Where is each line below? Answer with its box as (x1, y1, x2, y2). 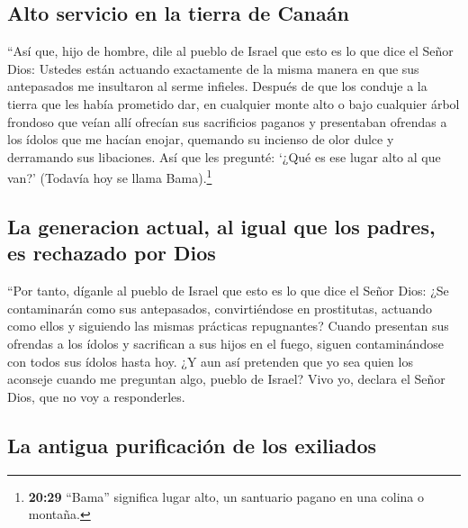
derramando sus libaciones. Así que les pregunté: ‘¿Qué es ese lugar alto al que (7, 147, 441, 166)
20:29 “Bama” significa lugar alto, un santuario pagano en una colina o (28, 487, 425, 505)
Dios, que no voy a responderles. (7, 387, 185, 405)
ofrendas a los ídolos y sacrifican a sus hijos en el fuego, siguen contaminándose (7, 333, 444, 352)
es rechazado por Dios (7, 239, 216, 267)
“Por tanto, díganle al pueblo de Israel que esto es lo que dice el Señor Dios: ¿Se (7, 281, 449, 300)
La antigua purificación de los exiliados (7, 431, 377, 459)
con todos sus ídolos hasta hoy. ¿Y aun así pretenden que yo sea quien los (7, 351, 413, 370)
